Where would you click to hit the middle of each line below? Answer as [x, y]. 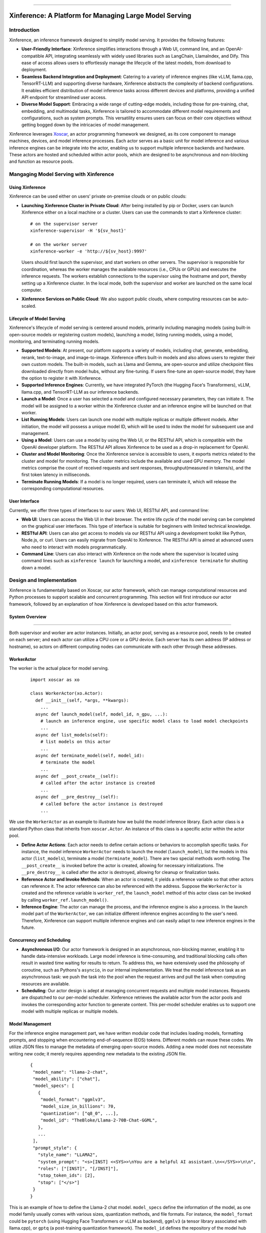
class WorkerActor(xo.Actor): [67, 693]
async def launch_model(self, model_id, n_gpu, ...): [101, 714]
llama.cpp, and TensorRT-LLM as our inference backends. [80, 392]
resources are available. [46, 983]
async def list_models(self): [72, 735]
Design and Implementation [43, 580]
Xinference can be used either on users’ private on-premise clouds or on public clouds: [98, 196]
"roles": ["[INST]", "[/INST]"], [78, 1168]
